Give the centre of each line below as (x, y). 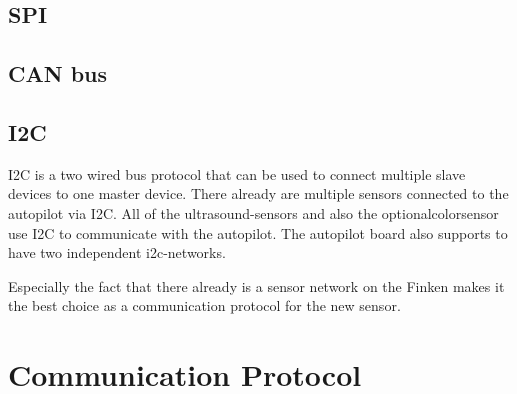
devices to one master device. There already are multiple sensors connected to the (258, 193)
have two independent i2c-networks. (117, 252)
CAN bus (58, 73)
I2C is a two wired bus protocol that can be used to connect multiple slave (237, 173)
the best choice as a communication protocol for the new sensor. (204, 305)
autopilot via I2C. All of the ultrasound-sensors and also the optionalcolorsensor (253, 212)
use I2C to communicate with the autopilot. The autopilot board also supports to (258, 232)
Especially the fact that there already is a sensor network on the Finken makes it (256, 285)
